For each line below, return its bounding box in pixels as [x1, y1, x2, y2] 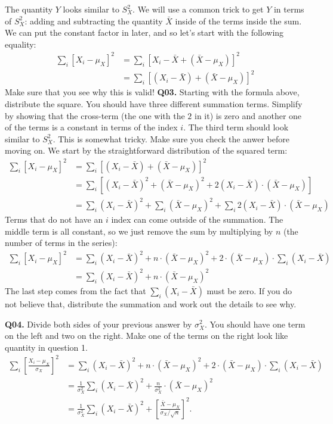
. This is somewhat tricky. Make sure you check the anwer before [53, 132, 289, 145]
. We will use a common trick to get [132, 3, 264, 15]
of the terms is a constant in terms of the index [5, 121, 178, 133]
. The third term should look [183, 121, 289, 133]
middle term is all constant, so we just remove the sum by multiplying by [5, 225, 273, 237]
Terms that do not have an [5, 213, 103, 226]
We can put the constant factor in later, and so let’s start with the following [5, 26, 284, 39]
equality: [5, 38, 36, 50]
